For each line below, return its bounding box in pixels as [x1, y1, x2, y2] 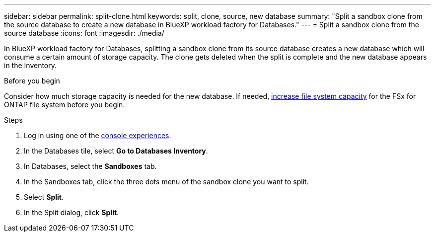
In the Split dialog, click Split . [24, 208, 119, 217]
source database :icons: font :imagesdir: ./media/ [4, 29, 164, 37]
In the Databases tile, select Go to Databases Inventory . [24, 147, 208, 155]
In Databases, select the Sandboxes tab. [24, 162, 157, 170]
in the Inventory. [4, 61, 57, 70]
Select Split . [24, 193, 64, 201]
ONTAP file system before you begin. [4, 100, 125, 109]
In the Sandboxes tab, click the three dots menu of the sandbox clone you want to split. [24, 177, 309, 186]
